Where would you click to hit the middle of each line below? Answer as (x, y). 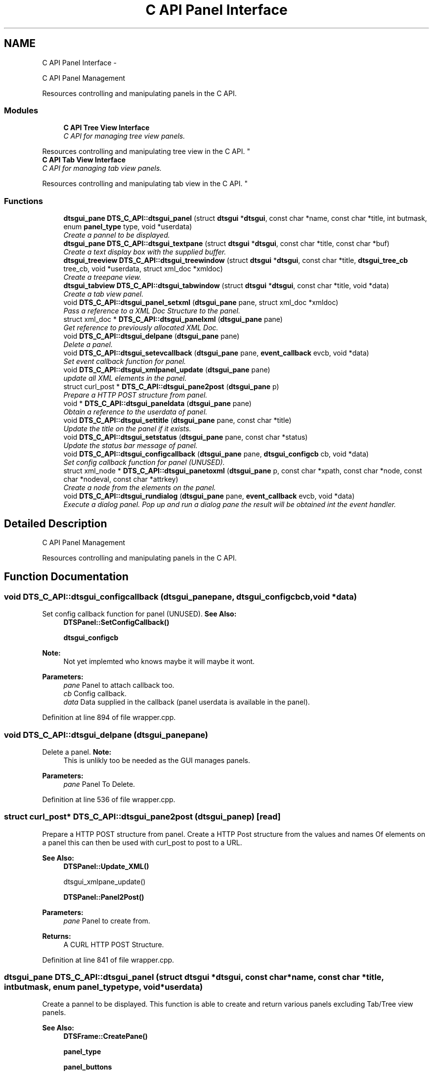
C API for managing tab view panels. (102, 168)
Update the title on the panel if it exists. (127, 429)
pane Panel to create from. (107, 921)
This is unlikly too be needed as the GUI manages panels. (157, 760)
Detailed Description (56, 523)
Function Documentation (66, 577)
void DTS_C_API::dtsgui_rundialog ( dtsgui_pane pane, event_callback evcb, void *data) (209, 496)
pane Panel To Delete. (99, 784)
